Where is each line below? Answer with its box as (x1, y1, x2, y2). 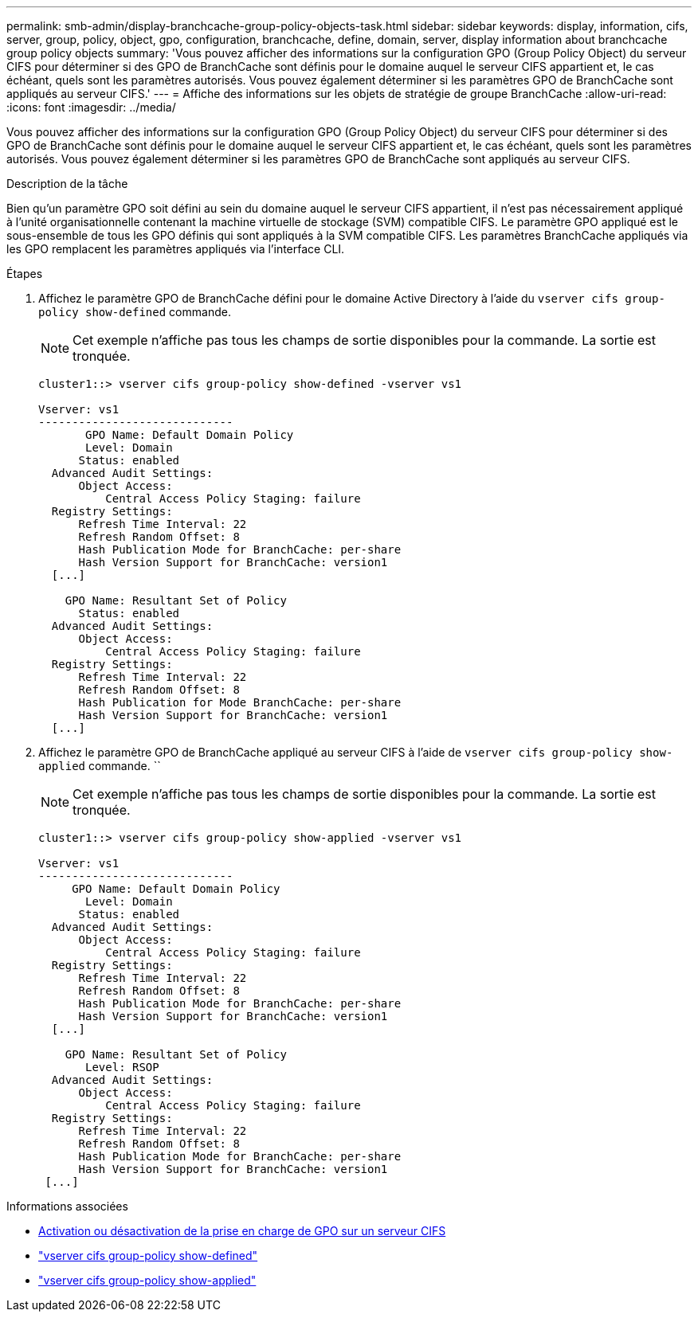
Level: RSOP (85, 1061, 159, 1074)
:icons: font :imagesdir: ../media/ (6, 100, 176, 114)
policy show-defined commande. (38, 305, 231, 319)
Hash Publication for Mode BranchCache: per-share (78, 696, 402, 709)
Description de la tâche (6, 177, 128, 190)
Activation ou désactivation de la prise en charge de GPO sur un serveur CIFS (38, 1224, 446, 1238)
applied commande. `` (38, 759, 161, 772)
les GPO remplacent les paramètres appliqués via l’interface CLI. (6, 242, 345, 256)
